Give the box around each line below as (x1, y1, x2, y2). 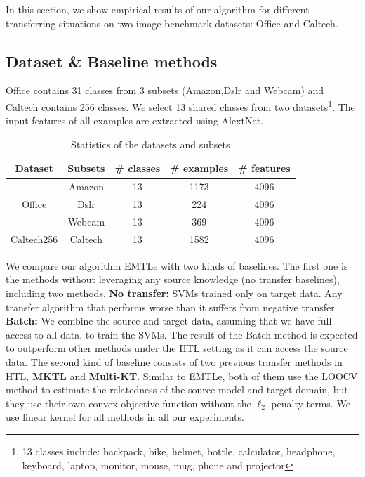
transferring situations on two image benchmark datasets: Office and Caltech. (6, 15, 338, 30)
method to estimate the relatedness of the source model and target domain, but (6, 382, 348, 397)
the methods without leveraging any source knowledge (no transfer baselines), (6, 272, 340, 287)
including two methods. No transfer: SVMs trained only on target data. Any (6, 286, 343, 301)
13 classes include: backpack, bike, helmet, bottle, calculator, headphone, (22, 444, 336, 459)
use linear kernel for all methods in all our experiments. (6, 410, 244, 424)
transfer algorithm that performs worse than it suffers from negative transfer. (6, 299, 338, 314)
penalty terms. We (271, 396, 350, 410)
